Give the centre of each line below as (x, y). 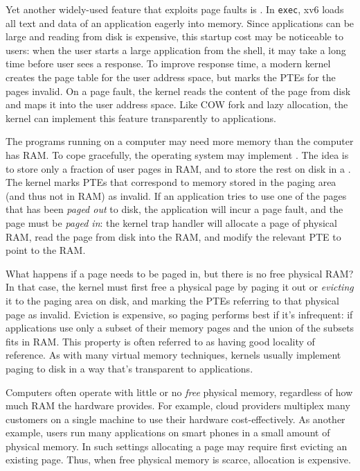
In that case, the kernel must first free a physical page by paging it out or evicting (180, 287)
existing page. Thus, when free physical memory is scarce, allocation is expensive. (178, 460)
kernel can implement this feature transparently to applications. (141, 118)
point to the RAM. (46, 250)
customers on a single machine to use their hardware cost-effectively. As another (175, 419)
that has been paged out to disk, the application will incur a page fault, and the (174, 209)
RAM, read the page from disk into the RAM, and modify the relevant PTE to (173, 236)
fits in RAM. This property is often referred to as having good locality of (160, 341)
